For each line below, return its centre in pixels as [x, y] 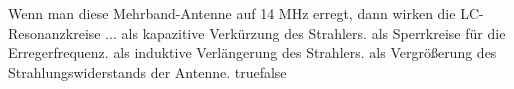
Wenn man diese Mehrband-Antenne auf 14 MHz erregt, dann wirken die [232, 13]
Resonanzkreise [54, 32]
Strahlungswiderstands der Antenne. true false [147, 71]
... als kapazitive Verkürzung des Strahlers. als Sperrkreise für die [305, 32]
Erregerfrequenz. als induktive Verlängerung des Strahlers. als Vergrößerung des [252, 52]
